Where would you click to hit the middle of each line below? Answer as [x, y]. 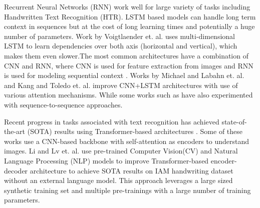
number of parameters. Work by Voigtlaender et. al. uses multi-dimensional [119, 36]
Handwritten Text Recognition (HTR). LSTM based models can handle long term [130, 16]
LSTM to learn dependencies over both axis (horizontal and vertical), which [121, 46]
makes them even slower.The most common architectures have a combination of [126, 55]
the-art [15, 131]
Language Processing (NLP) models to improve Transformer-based [106, 160]
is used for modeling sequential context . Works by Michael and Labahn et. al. [124, 75]
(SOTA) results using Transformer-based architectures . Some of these [135, 131]
